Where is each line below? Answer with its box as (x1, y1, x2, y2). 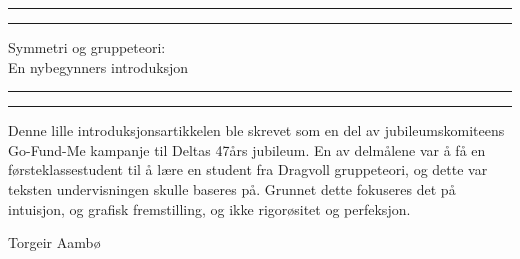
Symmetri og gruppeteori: (8, 37, 166, 57)
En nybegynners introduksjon (8, 56, 189, 77)
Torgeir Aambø (8, 232, 101, 253)
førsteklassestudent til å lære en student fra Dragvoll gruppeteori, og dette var (8, 159, 488, 180)
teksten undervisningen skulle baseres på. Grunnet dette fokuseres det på (8, 178, 456, 199)
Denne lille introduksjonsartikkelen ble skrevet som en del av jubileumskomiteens (8, 120, 505, 141)
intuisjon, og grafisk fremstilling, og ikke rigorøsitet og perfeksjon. (8, 198, 411, 219)
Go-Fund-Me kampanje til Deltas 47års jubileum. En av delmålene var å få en (8, 139, 486, 160)
